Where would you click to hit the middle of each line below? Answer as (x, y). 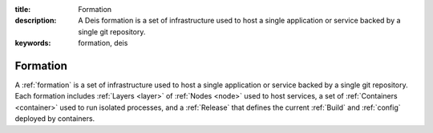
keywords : (33, 43)
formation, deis (103, 43)
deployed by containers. (55, 119)
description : (36, 21)
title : (23, 9)
